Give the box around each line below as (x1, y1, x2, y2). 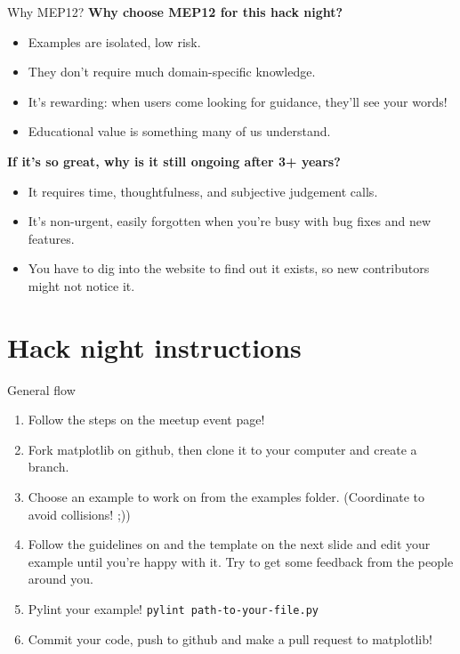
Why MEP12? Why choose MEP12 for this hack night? (7, 3, 343, 20)
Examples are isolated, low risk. (28, 32, 201, 51)
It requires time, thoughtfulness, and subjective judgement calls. (28, 182, 378, 200)
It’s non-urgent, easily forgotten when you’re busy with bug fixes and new (28, 212, 432, 230)
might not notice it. (28, 276, 135, 295)
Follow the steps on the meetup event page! (28, 410, 265, 429)
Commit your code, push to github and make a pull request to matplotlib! (28, 629, 432, 648)
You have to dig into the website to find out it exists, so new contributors (28, 259, 430, 278)
